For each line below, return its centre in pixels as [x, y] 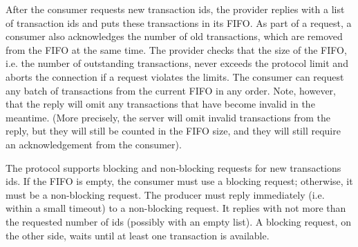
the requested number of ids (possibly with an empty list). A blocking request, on [178, 221]
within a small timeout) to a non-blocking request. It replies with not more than [176, 208]
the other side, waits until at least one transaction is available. [138, 235]
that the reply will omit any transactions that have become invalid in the [160, 104]
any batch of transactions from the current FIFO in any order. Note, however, [171, 90]
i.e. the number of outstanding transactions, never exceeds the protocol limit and [177, 63]
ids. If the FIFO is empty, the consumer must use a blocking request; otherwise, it [179, 181]
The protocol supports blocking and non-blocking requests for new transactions [173, 167]
